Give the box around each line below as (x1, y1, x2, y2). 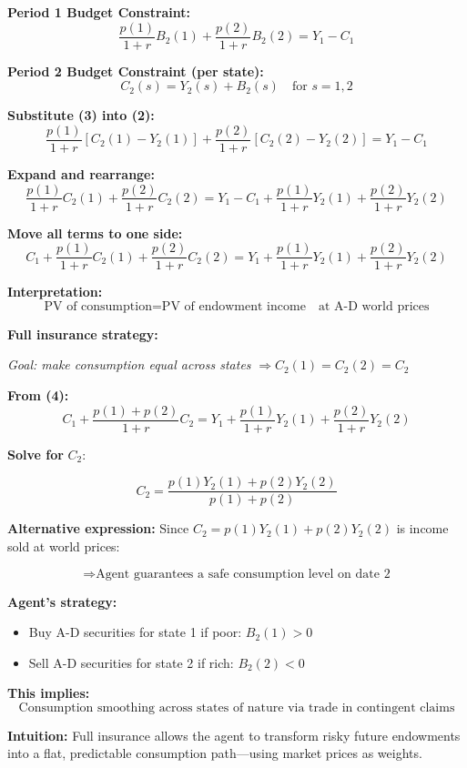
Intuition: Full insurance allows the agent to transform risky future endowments (7, 725, 461, 744)
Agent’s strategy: (7, 591, 117, 611)
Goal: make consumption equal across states (7, 355, 251, 374)
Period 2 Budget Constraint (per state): (7, 61, 264, 80)
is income (396, 519, 449, 538)
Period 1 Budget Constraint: (7, 3, 191, 21)
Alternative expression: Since (7, 519, 189, 538)
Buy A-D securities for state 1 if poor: (28, 622, 242, 642)
